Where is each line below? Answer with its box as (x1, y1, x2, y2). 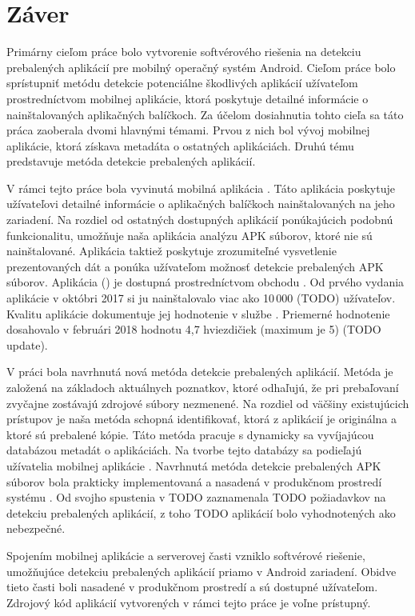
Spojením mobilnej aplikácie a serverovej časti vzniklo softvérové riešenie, (6, 546, 365, 563)
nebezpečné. (6, 520, 66, 537)
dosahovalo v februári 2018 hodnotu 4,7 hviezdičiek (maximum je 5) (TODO (6, 321, 381, 338)
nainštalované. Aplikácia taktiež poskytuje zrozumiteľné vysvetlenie (6, 242, 337, 259)
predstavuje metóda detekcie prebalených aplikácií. (6, 153, 256, 170)
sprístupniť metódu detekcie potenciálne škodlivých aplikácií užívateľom (6, 74, 358, 91)
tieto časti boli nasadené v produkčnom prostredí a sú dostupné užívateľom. (6, 578, 378, 595)
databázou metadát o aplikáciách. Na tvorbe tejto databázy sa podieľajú (6, 442, 362, 458)
